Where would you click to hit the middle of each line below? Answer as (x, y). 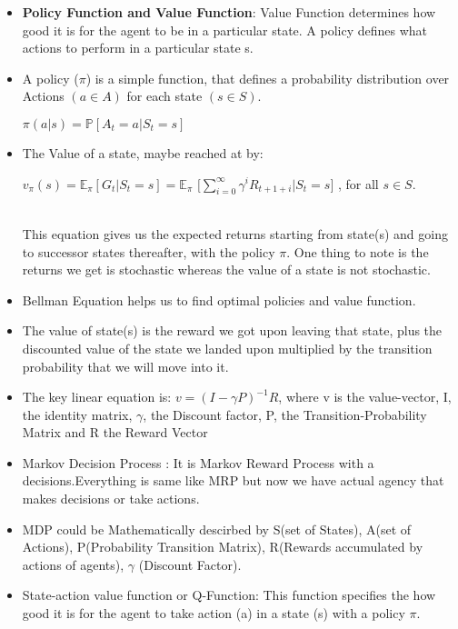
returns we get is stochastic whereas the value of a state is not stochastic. (226, 270)
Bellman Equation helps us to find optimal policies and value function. (219, 300)
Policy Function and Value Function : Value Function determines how (229, 12)
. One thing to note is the (358, 251)
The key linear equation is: (97, 397)
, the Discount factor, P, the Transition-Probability (285, 414)
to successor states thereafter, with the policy (149, 251)
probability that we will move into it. (125, 366)
